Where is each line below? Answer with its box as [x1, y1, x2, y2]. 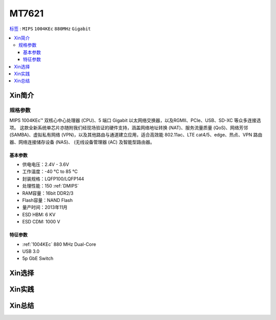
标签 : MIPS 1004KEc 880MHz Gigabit [9, 26, 91, 32]
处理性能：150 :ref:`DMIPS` [22, 183, 79, 189]
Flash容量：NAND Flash [22, 197, 73, 203]
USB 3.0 [22, 248, 40, 254]
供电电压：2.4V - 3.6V [22, 162, 69, 167]
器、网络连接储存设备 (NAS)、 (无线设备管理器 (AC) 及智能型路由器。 [9, 139, 155, 145]
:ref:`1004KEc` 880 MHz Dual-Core [22, 241, 97, 247]
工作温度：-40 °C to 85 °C [22, 169, 78, 175]
